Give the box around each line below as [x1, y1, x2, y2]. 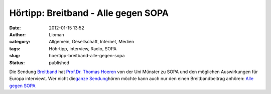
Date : [9, 25, 21, 31]
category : [9, 39, 31, 45]
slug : [9, 53, 20, 59]
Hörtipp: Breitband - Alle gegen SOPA [9, 7, 169, 18]
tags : [9, 45, 21, 52]
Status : [9, 60, 25, 66]
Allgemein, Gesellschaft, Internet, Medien [49, 39, 134, 45]
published [49, 60, 70, 66]
